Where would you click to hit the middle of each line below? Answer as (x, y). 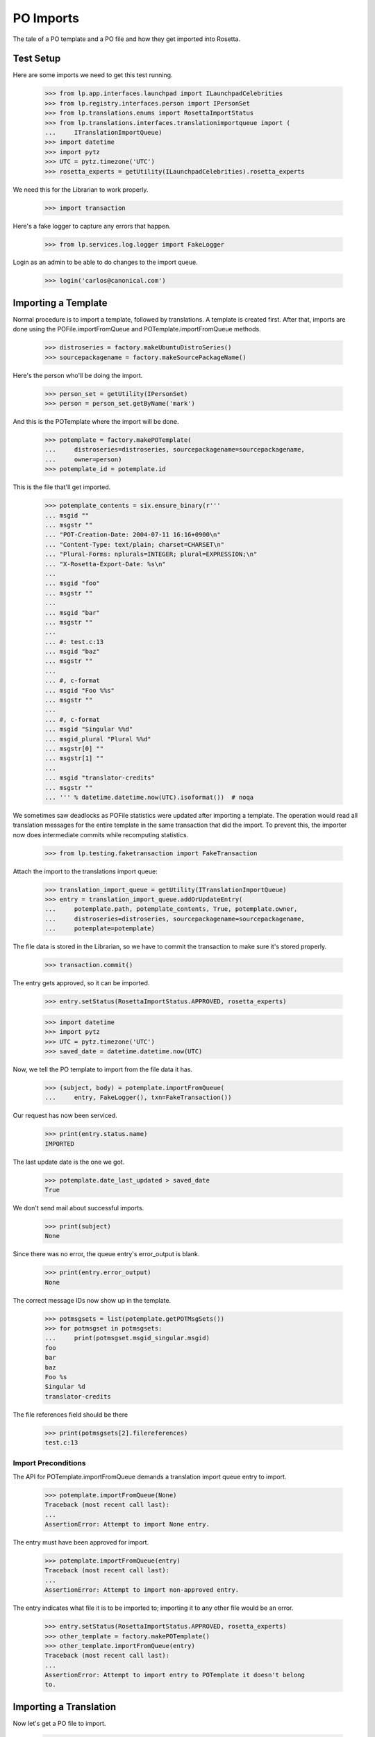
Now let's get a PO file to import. (59, 1723)
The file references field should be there (70, 1415)
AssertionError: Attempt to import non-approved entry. (142, 1590)
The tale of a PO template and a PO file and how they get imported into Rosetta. (127, 39)
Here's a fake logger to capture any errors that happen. (92, 226)
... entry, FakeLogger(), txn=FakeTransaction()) (138, 1097)
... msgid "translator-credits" (100, 778)
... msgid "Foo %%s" (80, 690)
